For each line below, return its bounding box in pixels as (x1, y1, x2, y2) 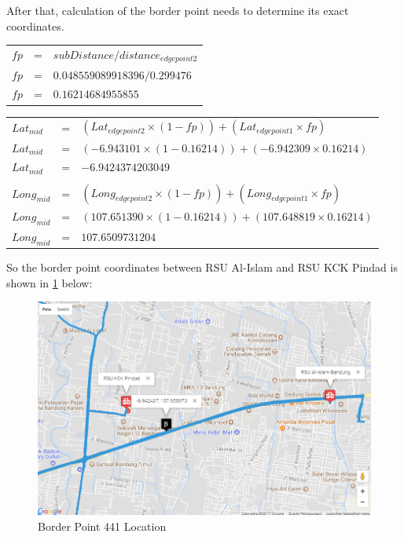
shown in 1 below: (6, 274, 93, 290)
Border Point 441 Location (38, 517, 167, 534)
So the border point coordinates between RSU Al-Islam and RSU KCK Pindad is (6, 259, 398, 276)
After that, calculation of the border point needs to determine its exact (6, 2, 349, 18)
